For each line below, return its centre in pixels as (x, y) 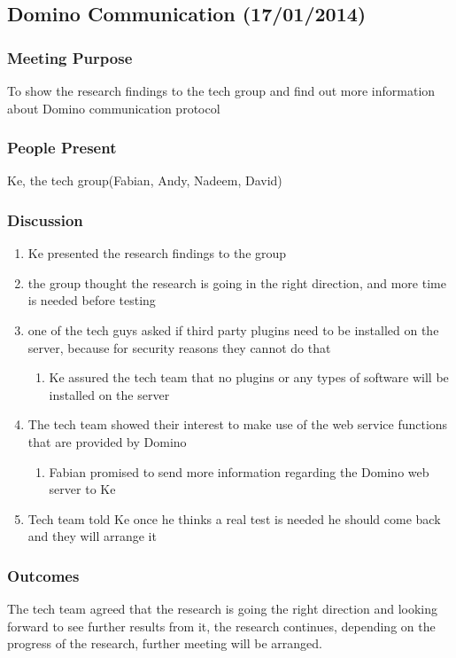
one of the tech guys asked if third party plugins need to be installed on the (233, 330)
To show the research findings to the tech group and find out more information (221, 90)
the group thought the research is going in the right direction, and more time (237, 282)
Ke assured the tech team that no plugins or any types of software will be (249, 377)
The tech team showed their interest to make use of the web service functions (238, 424)
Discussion (45, 219)
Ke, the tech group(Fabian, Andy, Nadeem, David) (145, 180)
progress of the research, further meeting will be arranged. (165, 643)
